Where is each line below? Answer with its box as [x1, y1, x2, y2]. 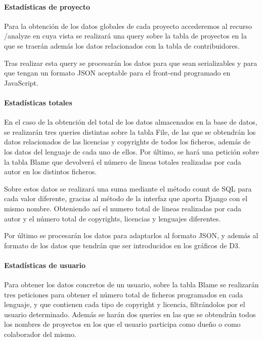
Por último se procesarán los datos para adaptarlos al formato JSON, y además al [4, 230, 258, 241]
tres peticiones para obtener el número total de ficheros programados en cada [4, 289, 243, 299]
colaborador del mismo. [4, 329, 76, 339]
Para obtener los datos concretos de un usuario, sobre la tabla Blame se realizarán [4, 279, 259, 290]
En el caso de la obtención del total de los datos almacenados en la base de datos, [4, 117, 257, 127]
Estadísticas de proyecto [4, 1, 90, 12]
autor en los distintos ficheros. [4, 166, 97, 177]
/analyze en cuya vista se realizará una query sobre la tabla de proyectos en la [4, 30, 247, 41]
